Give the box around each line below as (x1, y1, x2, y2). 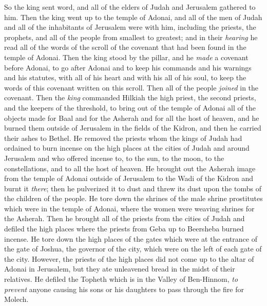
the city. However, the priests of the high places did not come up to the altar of (4, 253, 254, 264)
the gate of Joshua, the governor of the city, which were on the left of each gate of (4, 243, 262, 254)
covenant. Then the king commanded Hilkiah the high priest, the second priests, (4, 92, 256, 103)
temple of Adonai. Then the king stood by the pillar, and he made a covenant (4, 51, 249, 62)
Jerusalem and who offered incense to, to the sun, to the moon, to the (4, 152, 224, 163)
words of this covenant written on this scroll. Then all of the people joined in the (4, 82, 259, 93)
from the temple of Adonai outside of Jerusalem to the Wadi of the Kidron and (4, 173, 254, 184)
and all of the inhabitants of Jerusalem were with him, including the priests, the (4, 22, 256, 32)
